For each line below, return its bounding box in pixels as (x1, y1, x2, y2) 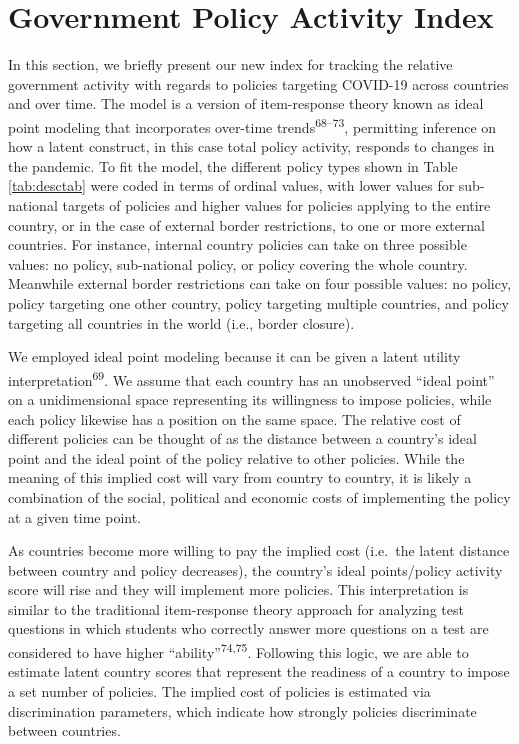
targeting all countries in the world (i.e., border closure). (8, 312, 355, 333)
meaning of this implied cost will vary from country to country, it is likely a (8, 467, 472, 488)
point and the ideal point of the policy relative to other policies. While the (8, 447, 465, 468)
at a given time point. (8, 506, 141, 527)
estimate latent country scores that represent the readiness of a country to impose (8, 661, 510, 682)
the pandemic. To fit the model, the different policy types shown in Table (8, 155, 458, 176)
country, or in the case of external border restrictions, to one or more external (8, 214, 486, 235)
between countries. (8, 720, 121, 741)
